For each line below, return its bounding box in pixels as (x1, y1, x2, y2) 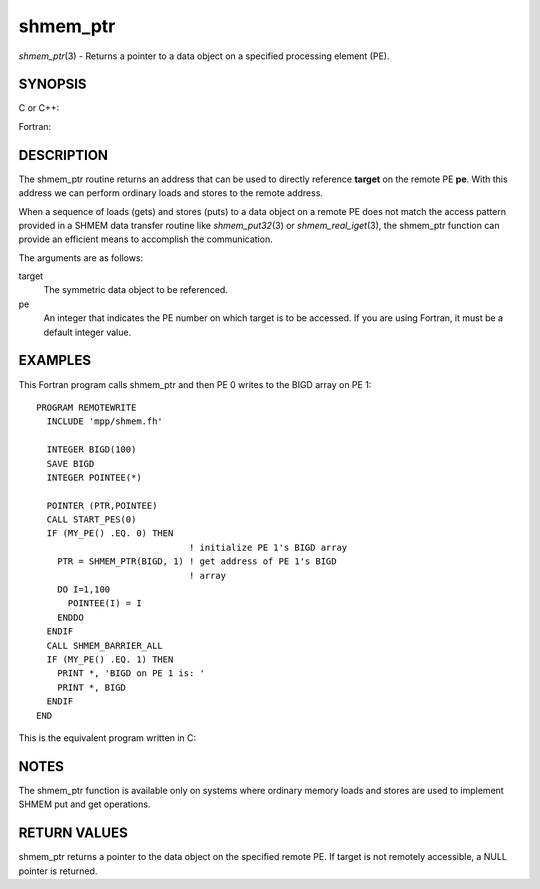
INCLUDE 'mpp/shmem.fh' (46, 416, 164, 427)
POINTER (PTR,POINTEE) (46, 500, 158, 511)
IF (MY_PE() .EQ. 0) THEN (46, 528, 174, 539)
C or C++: (18, 102, 60, 114)
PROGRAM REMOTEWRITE (36, 401, 137, 413)
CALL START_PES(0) (46, 514, 137, 525)
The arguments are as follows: (18, 251, 144, 264)
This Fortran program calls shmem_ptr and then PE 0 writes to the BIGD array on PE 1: (18, 378, 372, 390)
